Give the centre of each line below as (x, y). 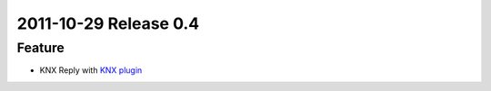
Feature (41, 48)
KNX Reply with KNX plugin (91, 70)
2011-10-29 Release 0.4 (108, 23)
